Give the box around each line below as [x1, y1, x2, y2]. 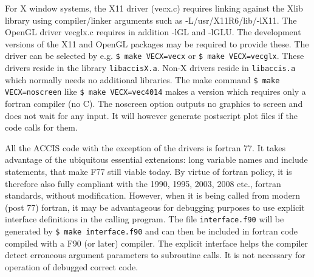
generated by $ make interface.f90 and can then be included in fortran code [5, 225, 298, 237]
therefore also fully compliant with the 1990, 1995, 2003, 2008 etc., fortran [5, 177, 281, 190]
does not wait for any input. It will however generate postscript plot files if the [5, 109, 298, 121]
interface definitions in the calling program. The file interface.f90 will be [5, 213, 284, 225]
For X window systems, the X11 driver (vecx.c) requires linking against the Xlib [5, 2, 303, 14]
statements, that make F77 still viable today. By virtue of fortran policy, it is [5, 165, 292, 177]
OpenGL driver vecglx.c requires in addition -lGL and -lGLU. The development [5, 26, 301, 38]
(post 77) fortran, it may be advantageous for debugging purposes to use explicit [5, 200, 305, 213]
